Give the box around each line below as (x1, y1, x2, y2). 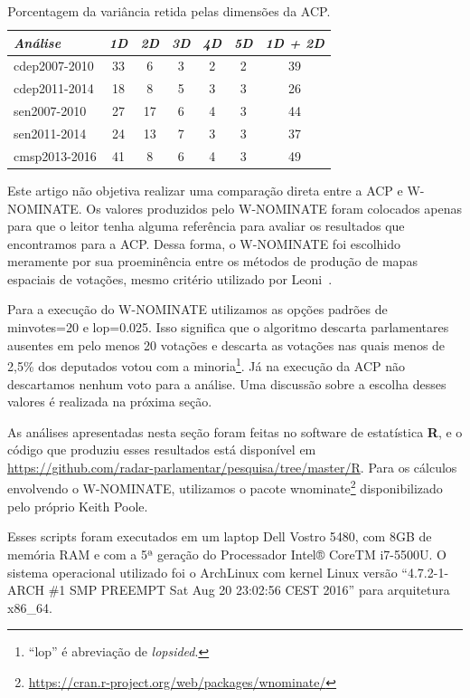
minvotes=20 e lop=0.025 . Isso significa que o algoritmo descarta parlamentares (7, 318, 449, 337)
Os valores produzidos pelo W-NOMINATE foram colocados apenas (86, 198, 462, 217)
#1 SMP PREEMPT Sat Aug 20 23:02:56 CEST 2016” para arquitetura (48, 580, 450, 599)
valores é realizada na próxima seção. (7, 392, 212, 411)
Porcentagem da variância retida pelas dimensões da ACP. (7, 2, 331, 20)
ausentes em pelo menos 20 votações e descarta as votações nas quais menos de (7, 335, 446, 354)
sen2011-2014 (14, 123, 87, 142)
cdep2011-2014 (14, 79, 94, 98)
